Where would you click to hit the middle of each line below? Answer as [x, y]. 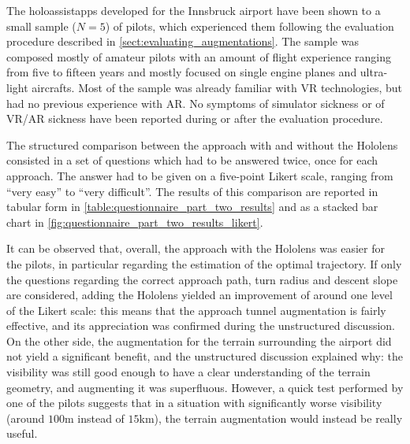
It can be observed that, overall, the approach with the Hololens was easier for [196, 248]
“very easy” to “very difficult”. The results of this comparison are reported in [192, 191]
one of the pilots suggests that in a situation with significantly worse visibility [194, 403]
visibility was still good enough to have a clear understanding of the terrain [188, 372]
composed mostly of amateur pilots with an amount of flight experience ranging [199, 56]
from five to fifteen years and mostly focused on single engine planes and [182, 72]
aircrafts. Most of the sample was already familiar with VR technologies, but [217, 87]
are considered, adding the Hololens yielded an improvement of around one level [199, 295]
